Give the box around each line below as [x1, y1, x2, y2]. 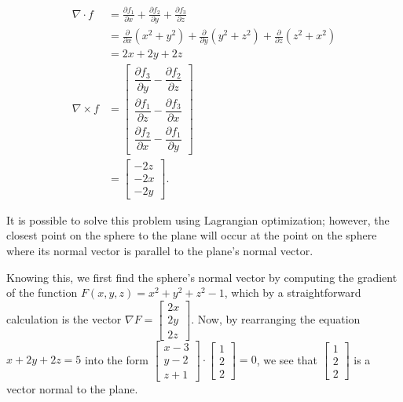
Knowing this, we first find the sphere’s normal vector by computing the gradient [6, 269, 398, 285]
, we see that [256, 351, 318, 367]
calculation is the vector [6, 310, 122, 327]
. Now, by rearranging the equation [191, 310, 361, 327]
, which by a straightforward [224, 284, 361, 301]
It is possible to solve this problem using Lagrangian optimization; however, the [6, 211, 390, 228]
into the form [84, 351, 148, 367]
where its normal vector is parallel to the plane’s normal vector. [6, 243, 313, 259]
